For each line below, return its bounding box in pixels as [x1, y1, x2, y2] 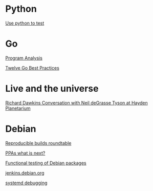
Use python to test [5, 20, 45, 26]
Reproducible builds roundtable [5, 140, 72, 146]
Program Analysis [5, 55, 42, 61]
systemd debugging [5, 180, 48, 186]
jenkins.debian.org [5, 169, 45, 176]
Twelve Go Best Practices [5, 65, 60, 71]
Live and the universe [5, 83, 99, 95]
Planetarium [5, 105, 31, 111]
